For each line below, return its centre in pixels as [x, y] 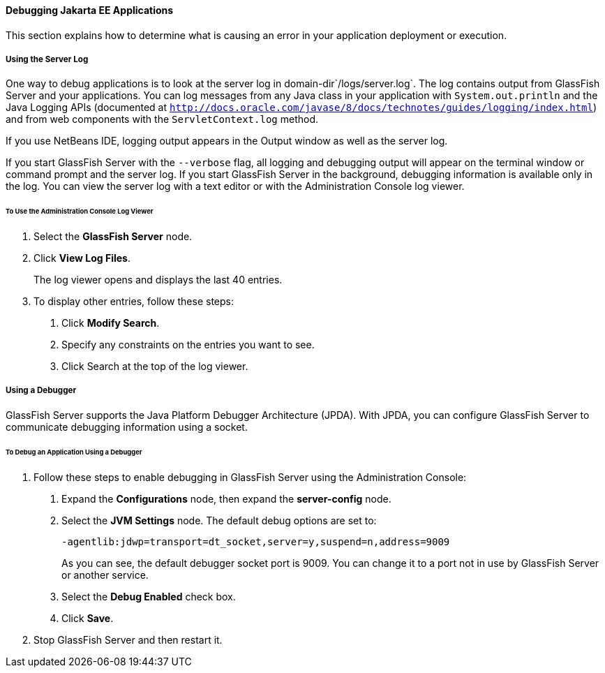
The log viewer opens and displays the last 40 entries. [158, 280]
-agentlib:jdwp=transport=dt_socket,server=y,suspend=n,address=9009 [256, 541]
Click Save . [88, 618]
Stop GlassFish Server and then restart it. [128, 639]
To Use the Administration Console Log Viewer [80, 212]
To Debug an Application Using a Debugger [74, 452]
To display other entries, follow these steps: [134, 302]
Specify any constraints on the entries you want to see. [188, 345]
